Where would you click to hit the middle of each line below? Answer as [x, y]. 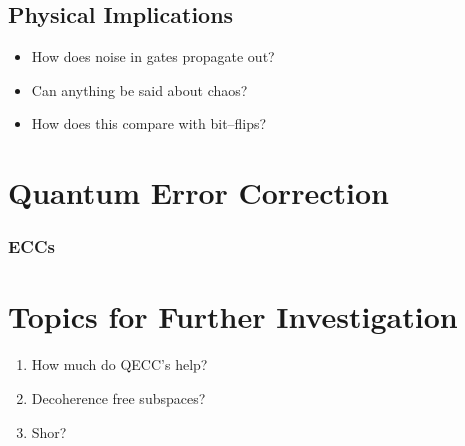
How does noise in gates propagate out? [153, 56]
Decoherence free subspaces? [118, 397]
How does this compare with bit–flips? [149, 123]
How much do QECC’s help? [119, 364]
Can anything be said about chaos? [139, 89]
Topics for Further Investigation [233, 316]
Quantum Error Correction [198, 192]
